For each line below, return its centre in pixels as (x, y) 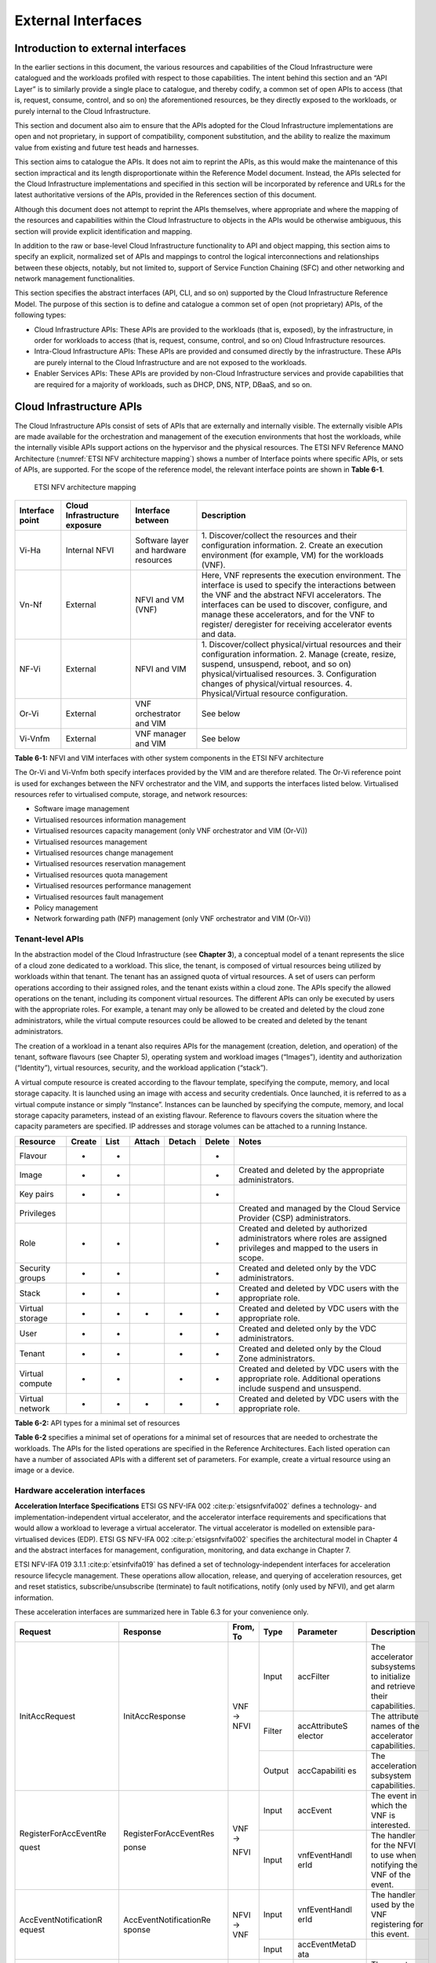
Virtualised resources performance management (113, 886)
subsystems (393, 1667)
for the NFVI (393, 1845)
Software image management (82, 809)
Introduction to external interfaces (100, 48)
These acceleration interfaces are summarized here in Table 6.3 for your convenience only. (162, 1612)
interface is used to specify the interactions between (298, 585)
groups (33, 1278)
